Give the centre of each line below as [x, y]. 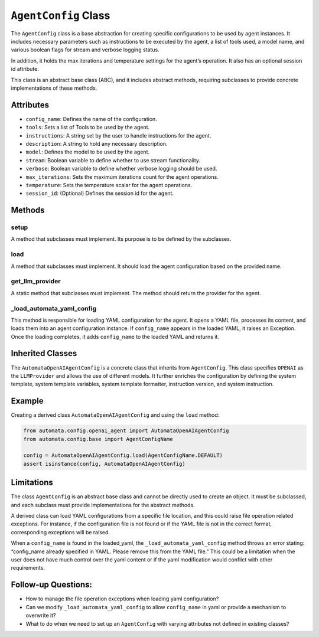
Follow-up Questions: [52, 585]
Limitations [32, 483]
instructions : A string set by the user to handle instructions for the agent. [118, 135]
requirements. [28, 568]
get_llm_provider [36, 282]
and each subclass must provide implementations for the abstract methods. [103, 505]
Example [27, 401]
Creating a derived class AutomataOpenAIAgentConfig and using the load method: [115, 415]
